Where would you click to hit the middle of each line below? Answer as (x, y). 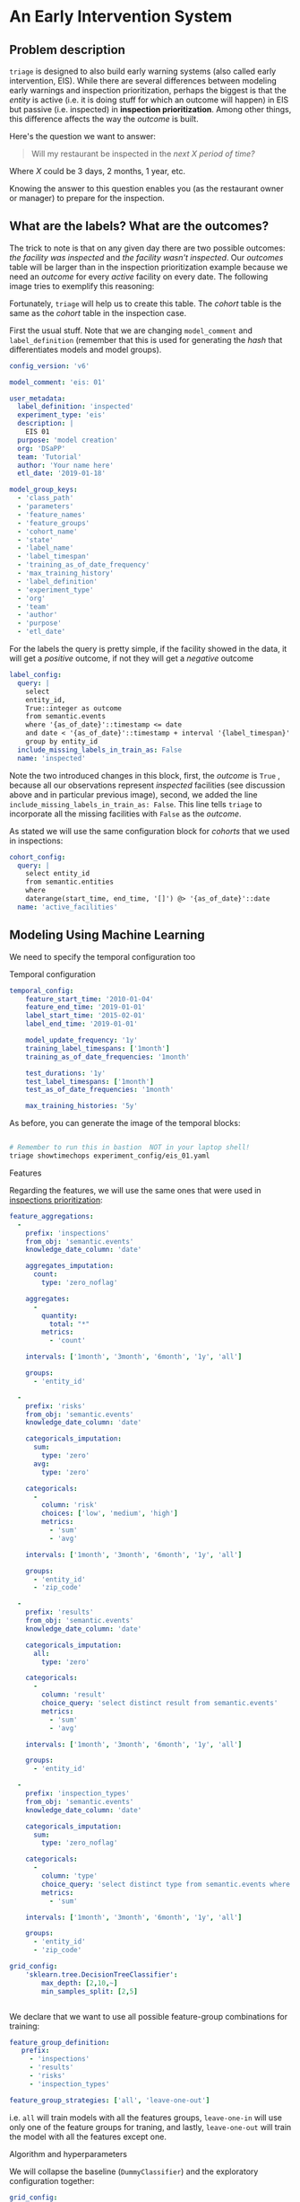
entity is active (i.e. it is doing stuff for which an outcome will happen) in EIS (149, 100)
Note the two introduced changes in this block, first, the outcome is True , (145, 775)
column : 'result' (73, 1695)
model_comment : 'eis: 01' (57, 382)
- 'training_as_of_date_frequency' (84, 565)
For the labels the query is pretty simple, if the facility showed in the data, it (148, 649)
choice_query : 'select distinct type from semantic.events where (166, 1884)
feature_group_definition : (60, 2042)
